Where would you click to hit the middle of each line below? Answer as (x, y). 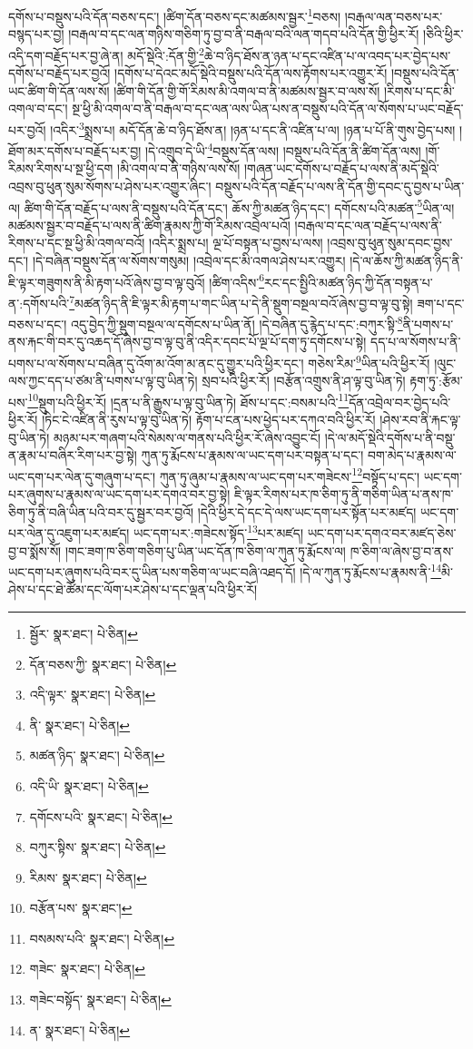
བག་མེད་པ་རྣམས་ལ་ (412, 455)
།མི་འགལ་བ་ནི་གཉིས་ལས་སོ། (179, 168)
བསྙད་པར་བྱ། (36, 34)
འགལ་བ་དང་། (38, 108)
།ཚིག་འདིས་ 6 (236, 280)
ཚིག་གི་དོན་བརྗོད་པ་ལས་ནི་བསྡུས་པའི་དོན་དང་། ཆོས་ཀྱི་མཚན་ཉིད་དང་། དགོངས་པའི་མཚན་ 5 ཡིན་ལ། (239, 206)
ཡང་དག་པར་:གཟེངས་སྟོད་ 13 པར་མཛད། (219, 531)
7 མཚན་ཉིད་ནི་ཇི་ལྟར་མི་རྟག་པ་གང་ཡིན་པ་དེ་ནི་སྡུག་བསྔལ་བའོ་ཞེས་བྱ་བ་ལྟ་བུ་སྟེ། (241, 301)
